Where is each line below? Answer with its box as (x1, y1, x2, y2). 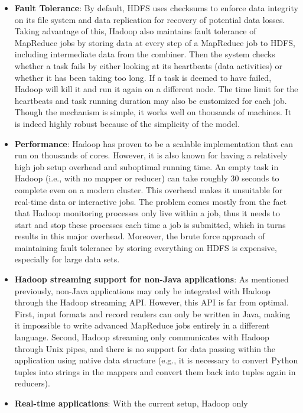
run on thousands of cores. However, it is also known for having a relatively (14, 149, 288, 161)
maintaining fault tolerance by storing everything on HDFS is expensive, (14, 241, 277, 253)
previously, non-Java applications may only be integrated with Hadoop (14, 284, 271, 297)
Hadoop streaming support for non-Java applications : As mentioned (14, 273, 289, 285)
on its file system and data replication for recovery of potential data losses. (14, 13, 285, 25)
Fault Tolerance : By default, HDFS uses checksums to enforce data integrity (14, 2, 298, 14)
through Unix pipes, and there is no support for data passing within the (14, 342, 276, 355)
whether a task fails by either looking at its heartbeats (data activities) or (14, 59, 283, 71)
